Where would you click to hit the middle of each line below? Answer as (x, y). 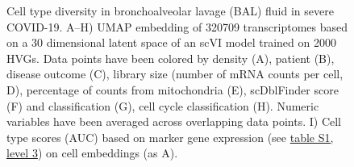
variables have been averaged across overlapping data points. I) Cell (174, 121)
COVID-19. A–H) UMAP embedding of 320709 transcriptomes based (177, 26)
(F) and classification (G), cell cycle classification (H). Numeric (163, 105)
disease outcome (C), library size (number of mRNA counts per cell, (175, 74)
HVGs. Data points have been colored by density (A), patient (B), (171, 58)
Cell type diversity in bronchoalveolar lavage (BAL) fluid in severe (170, 10)
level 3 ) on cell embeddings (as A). (92, 153)
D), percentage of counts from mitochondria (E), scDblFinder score (173, 89)
